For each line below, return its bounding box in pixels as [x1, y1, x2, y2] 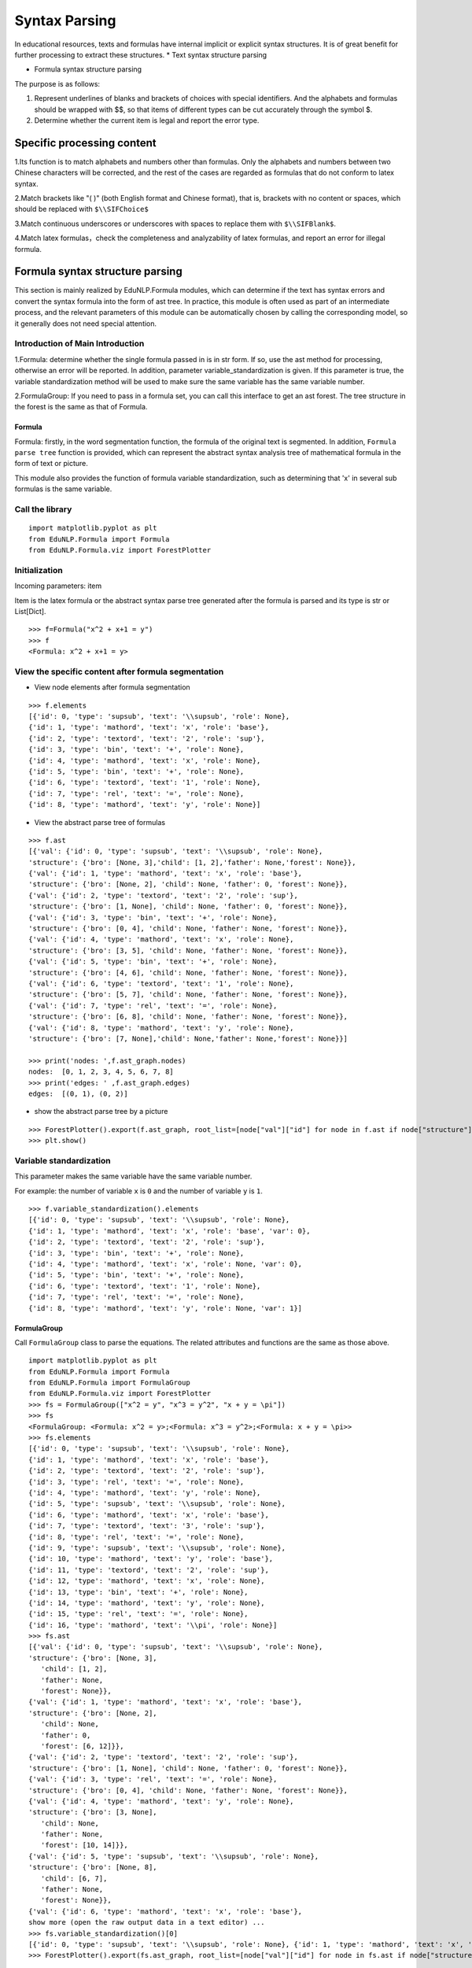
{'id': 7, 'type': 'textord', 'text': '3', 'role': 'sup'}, [28, 1522, 265, 1530]
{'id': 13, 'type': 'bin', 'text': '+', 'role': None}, [28, 1587, 249, 1596]
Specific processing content [14, 136, 157, 150]
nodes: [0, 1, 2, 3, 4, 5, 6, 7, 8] [28, 1067, 175, 1076]
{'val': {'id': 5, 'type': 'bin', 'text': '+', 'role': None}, [28, 957, 278, 966]
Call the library [14, 504, 72, 515]
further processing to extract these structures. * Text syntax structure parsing [14, 50, 267, 59]
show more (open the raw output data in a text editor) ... [28, 1918, 265, 1927]
